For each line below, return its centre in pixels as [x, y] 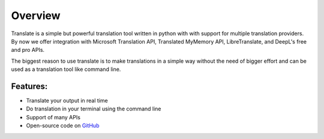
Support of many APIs [53, 117]
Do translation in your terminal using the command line [94, 109]
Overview [36, 16]
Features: [29, 86]
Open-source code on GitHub [63, 126]
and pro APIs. [28, 50]
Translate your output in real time [67, 101]
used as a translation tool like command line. [66, 69]
